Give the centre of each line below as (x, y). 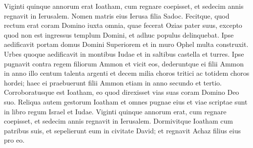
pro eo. (14, 140)
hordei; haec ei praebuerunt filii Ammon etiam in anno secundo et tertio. (113, 82)
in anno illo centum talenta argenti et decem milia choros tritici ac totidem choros (127, 73)
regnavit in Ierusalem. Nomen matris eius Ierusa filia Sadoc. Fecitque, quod (117, 15)
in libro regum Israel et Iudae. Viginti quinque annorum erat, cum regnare (115, 111)
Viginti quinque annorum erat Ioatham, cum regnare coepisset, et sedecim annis (124, 6)
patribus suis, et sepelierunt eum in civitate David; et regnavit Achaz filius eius (122, 130)
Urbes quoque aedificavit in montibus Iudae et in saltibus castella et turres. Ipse (124, 53)
